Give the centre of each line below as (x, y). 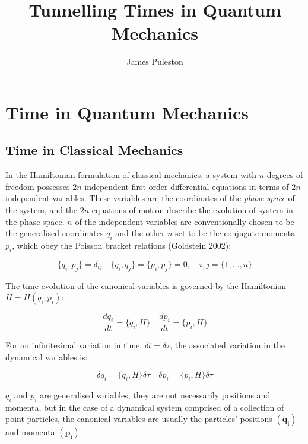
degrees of (285, 175)
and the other (140, 233)
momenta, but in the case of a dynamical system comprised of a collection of (145, 407)
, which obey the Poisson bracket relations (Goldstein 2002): (122, 245)
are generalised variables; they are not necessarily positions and (155, 395)
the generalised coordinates (55, 233)
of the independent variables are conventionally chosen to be (185, 221)
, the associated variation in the (228, 345)
